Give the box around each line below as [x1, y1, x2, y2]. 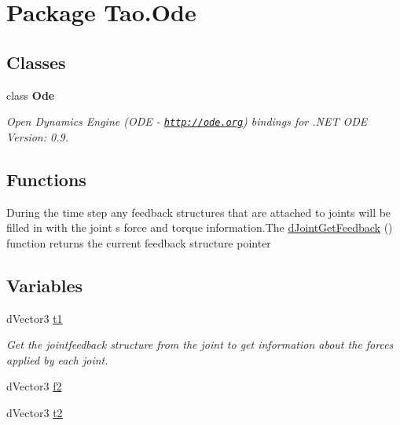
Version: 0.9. [6, 128, 68, 145]
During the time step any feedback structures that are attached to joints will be [6, 203, 391, 220]
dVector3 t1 [6, 310, 63, 326]
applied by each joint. [6, 351, 108, 368]
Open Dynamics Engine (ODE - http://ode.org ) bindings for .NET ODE [6, 113, 368, 130]
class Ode [6, 86, 55, 103]
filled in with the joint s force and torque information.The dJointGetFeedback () [6, 219, 393, 236]
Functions [6, 167, 86, 191]
